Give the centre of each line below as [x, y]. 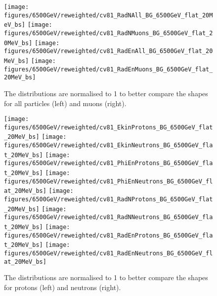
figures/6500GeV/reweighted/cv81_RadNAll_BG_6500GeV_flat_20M [108, 15]
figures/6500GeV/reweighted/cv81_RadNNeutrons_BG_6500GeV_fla [108, 217]
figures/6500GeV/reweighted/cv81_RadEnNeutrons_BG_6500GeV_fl [108, 253]
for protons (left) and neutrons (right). [63, 287]
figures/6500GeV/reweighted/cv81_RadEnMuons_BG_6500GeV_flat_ [108, 69]
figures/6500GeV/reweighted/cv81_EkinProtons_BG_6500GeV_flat [108, 127]
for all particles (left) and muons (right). [65, 103]
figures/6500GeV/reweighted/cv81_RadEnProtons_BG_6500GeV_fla [108, 235]
